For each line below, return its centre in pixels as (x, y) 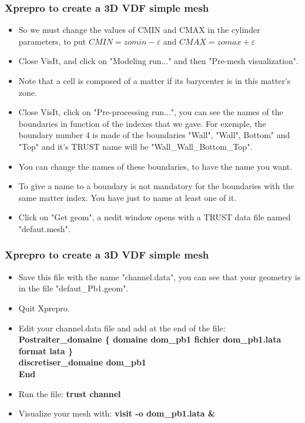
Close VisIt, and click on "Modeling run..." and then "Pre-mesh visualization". (158, 61)
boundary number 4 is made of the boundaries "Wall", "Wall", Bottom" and (154, 135)
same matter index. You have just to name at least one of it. (128, 197)
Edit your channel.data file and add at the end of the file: (122, 328)
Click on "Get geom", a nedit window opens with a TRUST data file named (155, 217)
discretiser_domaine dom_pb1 (82, 362)
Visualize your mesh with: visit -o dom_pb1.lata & (117, 413)
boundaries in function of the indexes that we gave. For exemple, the (142, 123)
